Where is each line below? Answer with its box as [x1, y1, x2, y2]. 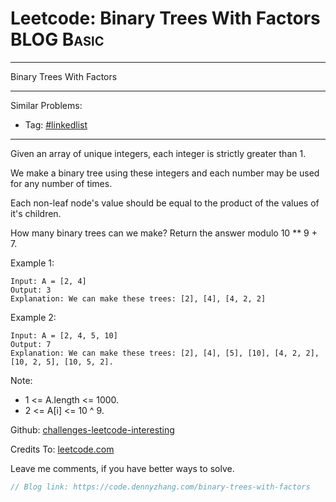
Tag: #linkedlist [24, 118, 88, 131]
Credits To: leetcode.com [10, 443, 115, 455]
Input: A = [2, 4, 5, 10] [10, 330, 118, 341]
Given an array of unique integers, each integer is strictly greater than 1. [10, 147, 307, 159]
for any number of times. [10, 177, 113, 189]
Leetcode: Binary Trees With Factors [10, 7, 321, 30]
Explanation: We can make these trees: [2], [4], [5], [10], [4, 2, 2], [10, 348, 320, 358]
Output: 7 [10, 339, 52, 349]
